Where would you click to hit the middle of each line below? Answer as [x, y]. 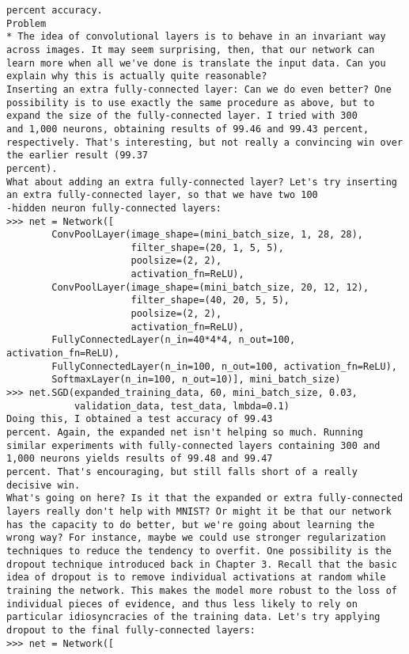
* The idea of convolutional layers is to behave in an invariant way [196, 37]
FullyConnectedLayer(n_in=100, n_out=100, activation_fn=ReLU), [224, 366]
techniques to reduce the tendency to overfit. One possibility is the [199, 551]
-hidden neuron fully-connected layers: [114, 208]
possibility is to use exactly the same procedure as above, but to [191, 103]
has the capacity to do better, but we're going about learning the [191, 525]
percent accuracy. [55, 10]
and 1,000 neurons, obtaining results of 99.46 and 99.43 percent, [188, 129]
